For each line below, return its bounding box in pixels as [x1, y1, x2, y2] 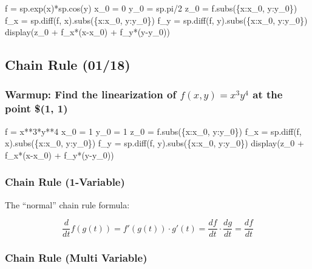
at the [253, 87, 283, 102]
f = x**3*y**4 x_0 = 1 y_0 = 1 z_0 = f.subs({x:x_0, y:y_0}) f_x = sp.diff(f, [5, 124, 302, 137]
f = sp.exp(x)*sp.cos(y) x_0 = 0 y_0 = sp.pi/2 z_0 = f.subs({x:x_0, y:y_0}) [5, 2, 297, 14]
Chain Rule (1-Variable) [5, 174, 125, 189]
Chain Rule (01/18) [5, 55, 131, 74]
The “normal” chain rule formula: [5, 198, 130, 211]
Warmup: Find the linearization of [5, 87, 177, 102]
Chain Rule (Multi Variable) [5, 250, 148, 265]
